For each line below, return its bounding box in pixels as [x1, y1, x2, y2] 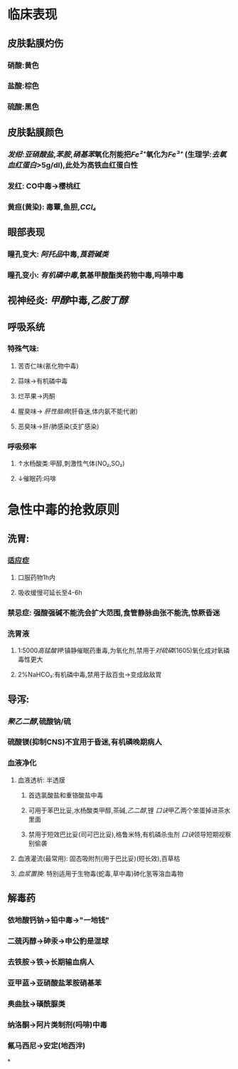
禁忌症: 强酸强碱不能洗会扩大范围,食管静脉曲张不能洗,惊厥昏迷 [7, 607, 220, 617]
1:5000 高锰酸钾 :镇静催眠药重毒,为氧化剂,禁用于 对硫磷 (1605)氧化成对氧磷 [17, 646, 230, 655]
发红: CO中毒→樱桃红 [7, 181, 81, 191]
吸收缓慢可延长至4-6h [17, 588, 83, 597]
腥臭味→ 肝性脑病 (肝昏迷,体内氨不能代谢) [17, 407, 139, 415]
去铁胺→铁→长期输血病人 [7, 956, 94, 966]
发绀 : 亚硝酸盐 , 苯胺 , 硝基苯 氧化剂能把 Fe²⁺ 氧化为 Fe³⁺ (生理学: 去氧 [7, 149, 227, 159]
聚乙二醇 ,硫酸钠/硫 [7, 716, 71, 726]
